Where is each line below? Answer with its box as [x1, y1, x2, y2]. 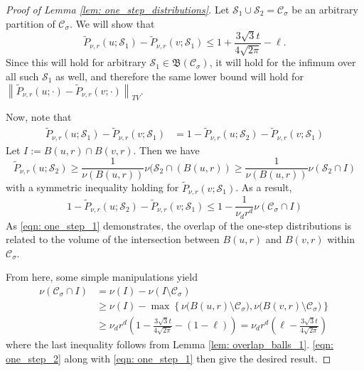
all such [6, 69, 39, 84]
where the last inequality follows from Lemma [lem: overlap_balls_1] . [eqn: [6, 337, 334, 352]
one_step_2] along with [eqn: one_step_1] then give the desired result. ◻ [6, 350, 331, 365]
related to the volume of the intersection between [6, 232, 220, 247]
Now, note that [6, 109, 72, 124]
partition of [6, 16, 55, 31]
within [327, 232, 355, 247]
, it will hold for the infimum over [209, 55, 356, 70]
